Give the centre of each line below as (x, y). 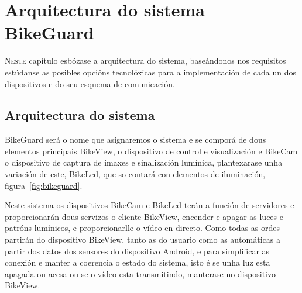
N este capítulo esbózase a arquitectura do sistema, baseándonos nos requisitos (145, 61)
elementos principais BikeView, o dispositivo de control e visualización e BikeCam (151, 151)
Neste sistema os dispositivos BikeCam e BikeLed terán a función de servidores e (150, 205)
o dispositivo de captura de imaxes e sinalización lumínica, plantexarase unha (144, 162)
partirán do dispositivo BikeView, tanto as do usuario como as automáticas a (143, 239)
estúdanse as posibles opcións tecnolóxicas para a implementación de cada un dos (151, 72)
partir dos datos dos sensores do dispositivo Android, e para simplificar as (137, 251)
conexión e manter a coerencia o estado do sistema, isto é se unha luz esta (138, 262)
